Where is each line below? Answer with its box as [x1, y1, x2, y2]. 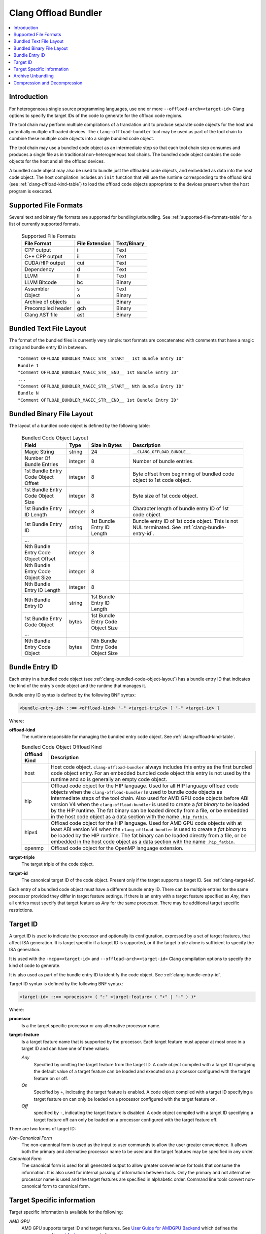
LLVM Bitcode [24, 279, 57, 286]
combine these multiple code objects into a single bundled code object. [9, 136, 155, 142]
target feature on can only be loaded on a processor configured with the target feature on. [33, 1096, 217, 1102]
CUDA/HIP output [24, 259, 66, 266]
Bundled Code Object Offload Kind [21, 743, 102, 750]
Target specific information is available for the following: [9, 1209, 123, 1215]
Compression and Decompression [13, 79, 83, 86]
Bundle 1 [18, 363, 39, 368]
